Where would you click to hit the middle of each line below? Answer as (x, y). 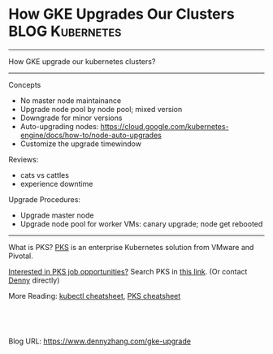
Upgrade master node (57, 215)
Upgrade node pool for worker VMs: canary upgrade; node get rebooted (141, 223)
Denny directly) (34, 280)
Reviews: (24, 159)
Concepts (25, 84)
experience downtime (56, 183)
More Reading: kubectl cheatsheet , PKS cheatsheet (95, 296)
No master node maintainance (71, 100)
